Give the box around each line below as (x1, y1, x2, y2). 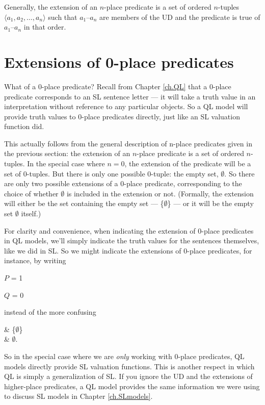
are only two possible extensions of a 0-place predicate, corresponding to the (4, 178, 242, 189)
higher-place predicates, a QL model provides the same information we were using (4, 381, 260, 391)
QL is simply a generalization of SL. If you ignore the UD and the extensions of (4, 371, 253, 382)
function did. (4, 121, 44, 132)
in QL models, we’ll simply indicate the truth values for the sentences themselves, (4, 235, 259, 246)
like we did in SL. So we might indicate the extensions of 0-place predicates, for (4, 245, 252, 256)
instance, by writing (4, 255, 66, 266)
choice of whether (4, 188, 59, 198)
